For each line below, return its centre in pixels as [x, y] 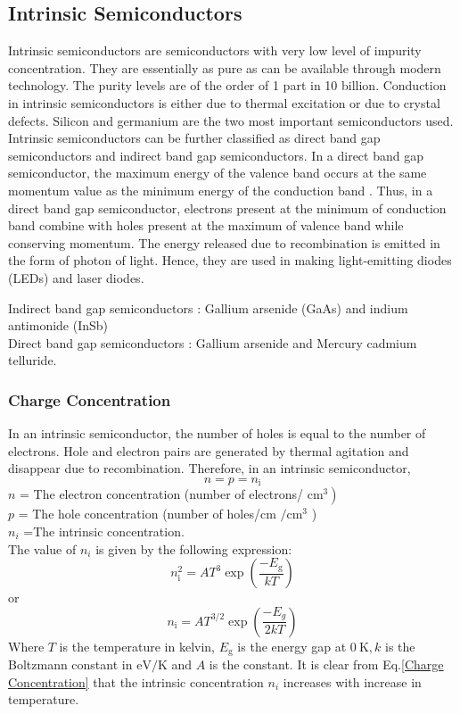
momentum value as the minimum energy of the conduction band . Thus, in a [221, 190]
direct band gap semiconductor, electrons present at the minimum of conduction [227, 208]
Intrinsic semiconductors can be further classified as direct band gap [194, 138]
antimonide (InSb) [58, 325]
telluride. [33, 360]
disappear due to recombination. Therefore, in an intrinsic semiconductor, [209, 468]
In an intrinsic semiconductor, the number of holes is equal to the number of [217, 433]
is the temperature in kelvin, [137, 646]
